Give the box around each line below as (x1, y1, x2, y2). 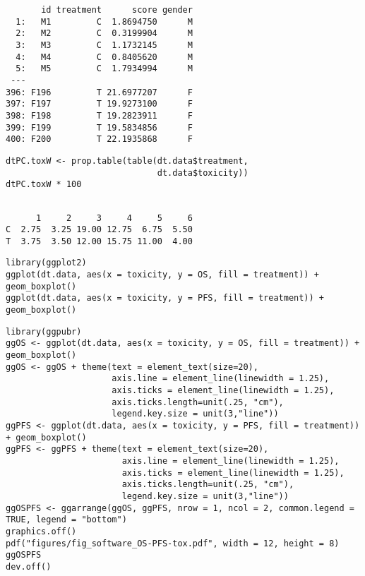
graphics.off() (6, 526, 77, 536)
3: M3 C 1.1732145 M (16, 40, 193, 50)
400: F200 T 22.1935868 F (6, 134, 193, 145)
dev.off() (6, 561, 52, 572)
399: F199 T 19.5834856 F (6, 122, 193, 133)
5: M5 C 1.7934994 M (16, 64, 193, 74)
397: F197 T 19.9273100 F (6, 99, 193, 109)
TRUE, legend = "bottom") (6, 515, 127, 525)
